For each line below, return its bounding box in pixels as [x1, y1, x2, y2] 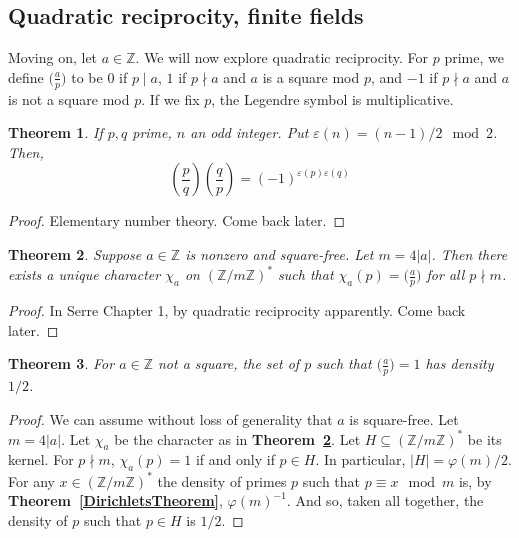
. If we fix [141, 88, 200, 109]
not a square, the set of [157, 353, 300, 374]
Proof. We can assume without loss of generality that [8, 408, 333, 429]
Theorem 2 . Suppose [8, 244, 142, 264]
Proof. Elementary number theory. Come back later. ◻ [8, 210, 346, 231]
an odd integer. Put [190, 122, 309, 143]
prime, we [444, 47, 504, 68]
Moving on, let [8, 47, 98, 68]
